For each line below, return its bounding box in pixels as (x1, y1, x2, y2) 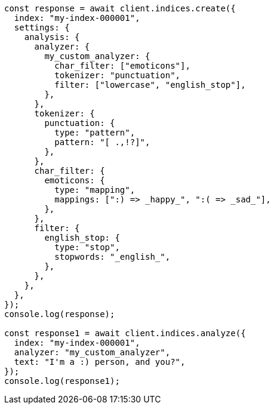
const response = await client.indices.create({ (4, 4, 236, 13)
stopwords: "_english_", (54, 252, 171, 262)
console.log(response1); (4, 376, 120, 386)
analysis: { (24, 32, 80, 42)
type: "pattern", (54, 128, 136, 137)
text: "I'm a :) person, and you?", (14, 357, 186, 367)
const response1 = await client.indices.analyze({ (4, 328, 246, 338)
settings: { (14, 23, 70, 32)
